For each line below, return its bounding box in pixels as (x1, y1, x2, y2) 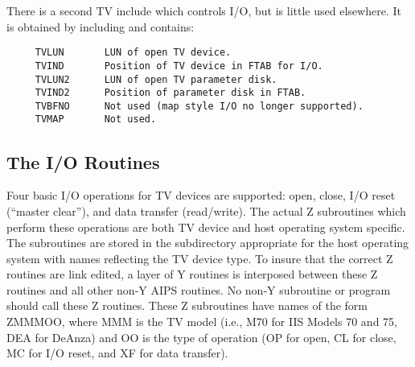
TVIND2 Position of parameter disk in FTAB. (35, 87, 306, 99)
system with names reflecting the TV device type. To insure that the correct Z (6, 249, 393, 266)
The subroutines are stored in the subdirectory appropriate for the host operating (6, 234, 409, 251)
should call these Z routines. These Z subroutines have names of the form (6, 297, 368, 314)
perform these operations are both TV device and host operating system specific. (6, 218, 405, 235)
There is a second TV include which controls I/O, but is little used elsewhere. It (6, 2, 401, 19)
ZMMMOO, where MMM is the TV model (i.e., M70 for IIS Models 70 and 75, (6, 313, 397, 330)
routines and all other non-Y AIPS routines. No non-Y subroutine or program (6, 281, 391, 298)
